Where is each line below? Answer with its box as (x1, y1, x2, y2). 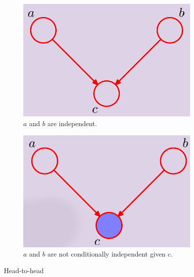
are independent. (47, 118, 97, 129)
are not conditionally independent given (47, 249, 166, 259)
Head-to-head (4, 265, 44, 275)
